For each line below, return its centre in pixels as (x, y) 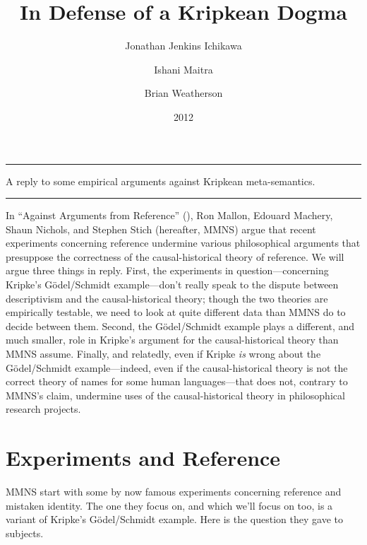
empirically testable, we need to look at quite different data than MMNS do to (176, 312)
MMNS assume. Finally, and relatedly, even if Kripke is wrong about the (163, 354)
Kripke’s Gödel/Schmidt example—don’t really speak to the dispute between (172, 285)
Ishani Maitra (183, 69)
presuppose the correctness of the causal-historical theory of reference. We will (175, 256)
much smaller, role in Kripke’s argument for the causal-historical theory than (172, 340)
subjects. (25, 533)
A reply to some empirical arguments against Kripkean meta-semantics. (161, 181)
